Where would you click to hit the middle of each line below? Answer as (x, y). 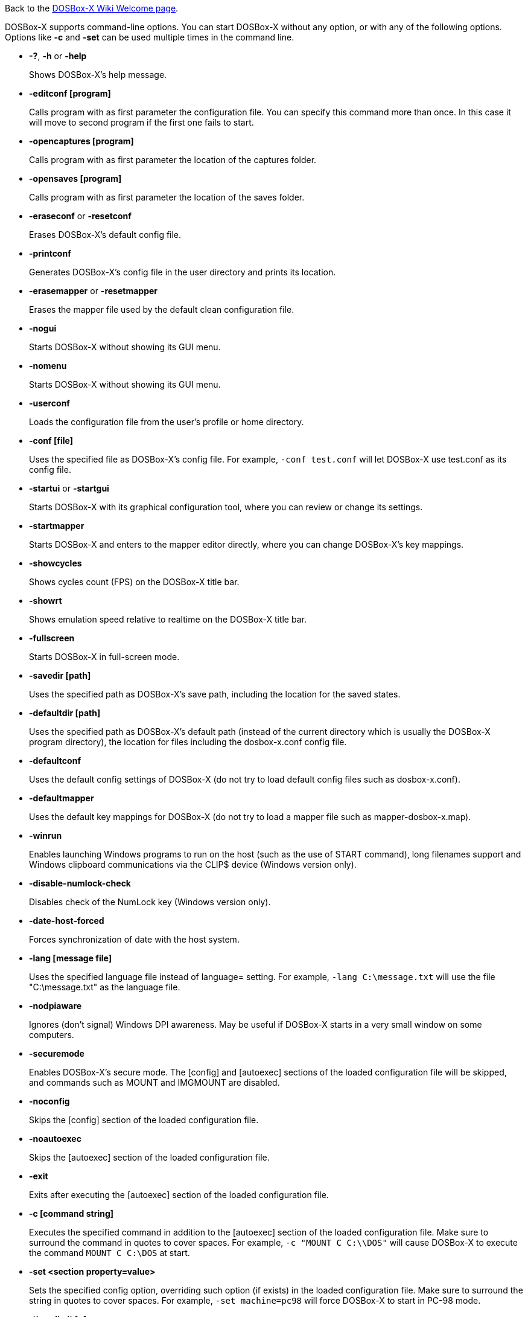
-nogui (43, 328)
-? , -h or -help (58, 56)
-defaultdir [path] (65, 713)
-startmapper (57, 526)
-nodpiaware (56, 1006)
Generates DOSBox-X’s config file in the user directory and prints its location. (183, 272)
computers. (52, 1035)
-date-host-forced (67, 921)
